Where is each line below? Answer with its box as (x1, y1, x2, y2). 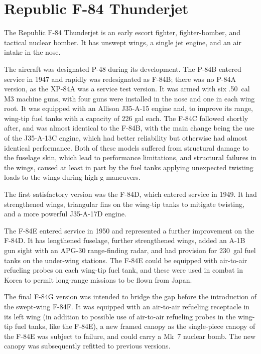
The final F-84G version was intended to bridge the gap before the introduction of (4, 291, 257, 302)
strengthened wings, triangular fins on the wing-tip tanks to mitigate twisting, (4, 198, 244, 209)
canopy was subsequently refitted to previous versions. (4, 340, 171, 351)
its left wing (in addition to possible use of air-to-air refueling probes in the (4, 311, 236, 321)
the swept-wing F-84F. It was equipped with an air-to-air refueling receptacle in (4, 301, 250, 311)
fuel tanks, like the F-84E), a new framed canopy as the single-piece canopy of (15, 321, 255, 331)
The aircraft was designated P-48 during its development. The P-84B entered (4, 63, 241, 74)
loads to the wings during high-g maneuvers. (4, 172, 141, 182)
